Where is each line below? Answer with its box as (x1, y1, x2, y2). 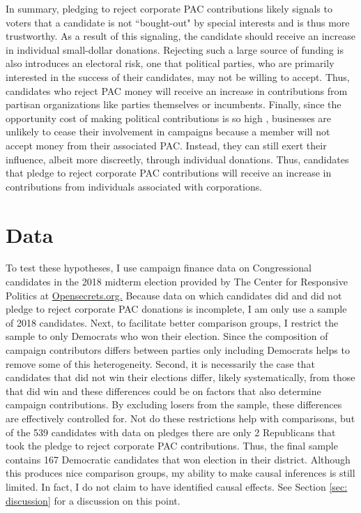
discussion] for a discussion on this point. (6, 493, 180, 507)
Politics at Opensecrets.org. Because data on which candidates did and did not (6, 288, 342, 302)
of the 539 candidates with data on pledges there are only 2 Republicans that (6, 424, 336, 439)
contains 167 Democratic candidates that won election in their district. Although (6, 452, 351, 466)
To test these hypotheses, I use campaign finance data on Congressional (6, 260, 312, 275)
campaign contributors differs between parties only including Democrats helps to (6, 343, 350, 357)
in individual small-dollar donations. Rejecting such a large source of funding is (6, 42, 344, 57)
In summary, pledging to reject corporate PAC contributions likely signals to (6, 1, 332, 15)
